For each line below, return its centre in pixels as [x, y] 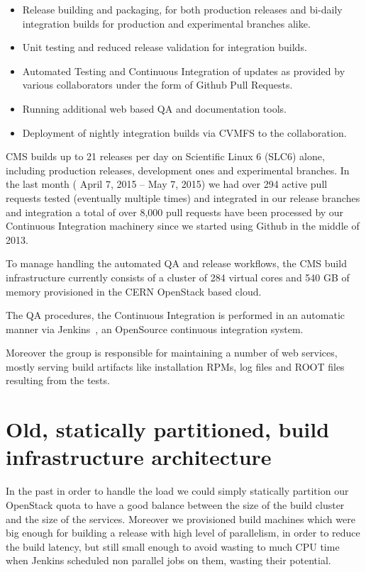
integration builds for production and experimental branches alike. [166, 23]
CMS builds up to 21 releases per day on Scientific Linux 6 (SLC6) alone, [165, 156]
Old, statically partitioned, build [168, 429]
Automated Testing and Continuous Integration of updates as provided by [184, 71]
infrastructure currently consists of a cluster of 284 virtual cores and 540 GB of [178, 277]
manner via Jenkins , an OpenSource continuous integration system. [155, 329]
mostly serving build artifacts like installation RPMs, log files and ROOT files [175, 366]
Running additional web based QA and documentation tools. [154, 108]
